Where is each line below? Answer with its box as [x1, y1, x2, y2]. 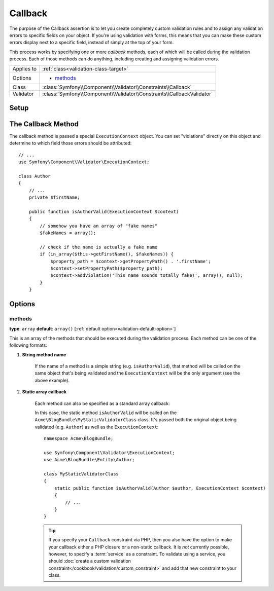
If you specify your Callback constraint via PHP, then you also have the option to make [48, 537, 232, 543]
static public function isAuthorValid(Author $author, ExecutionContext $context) [54, 485, 266, 491]
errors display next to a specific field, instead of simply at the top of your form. [9, 40, 174, 46]
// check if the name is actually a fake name [40, 244, 158, 250]
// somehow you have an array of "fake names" [40, 223, 158, 229]
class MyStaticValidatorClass [44, 471, 119, 477]
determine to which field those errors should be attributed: [9, 140, 132, 146]
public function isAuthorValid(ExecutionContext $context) [28, 208, 179, 214]
